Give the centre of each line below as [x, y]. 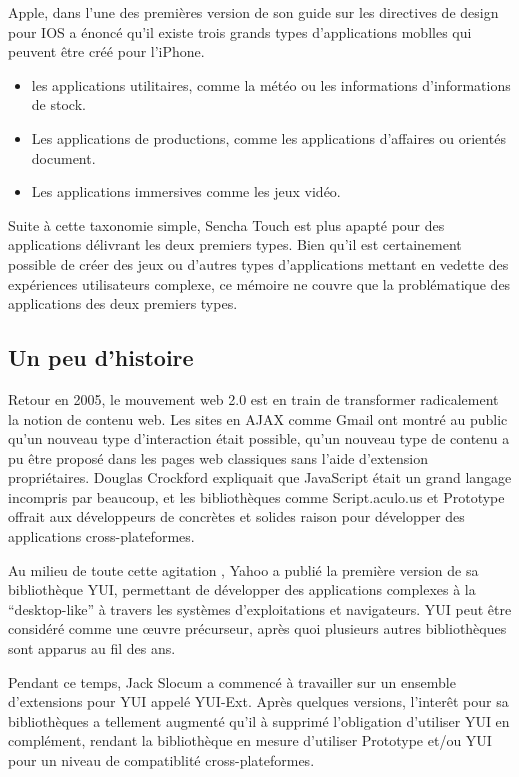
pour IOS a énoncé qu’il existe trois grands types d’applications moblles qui [240, 31]
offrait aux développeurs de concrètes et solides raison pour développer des [236, 516]
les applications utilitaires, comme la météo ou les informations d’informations [271, 84]
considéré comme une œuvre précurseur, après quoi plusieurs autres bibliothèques [257, 628]
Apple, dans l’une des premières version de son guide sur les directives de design [253, 12]
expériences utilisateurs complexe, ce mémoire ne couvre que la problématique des [259, 283]
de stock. [58, 104]
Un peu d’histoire [101, 357]
